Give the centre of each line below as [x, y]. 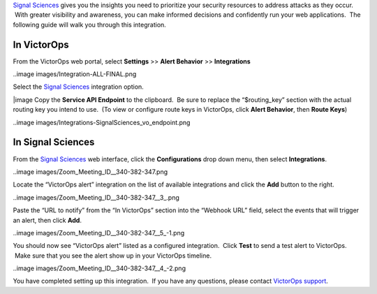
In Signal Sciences [54, 142]
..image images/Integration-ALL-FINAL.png [75, 74]
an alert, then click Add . [47, 220]
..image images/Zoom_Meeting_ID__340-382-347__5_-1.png [99, 233]
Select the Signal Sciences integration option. [79, 87]
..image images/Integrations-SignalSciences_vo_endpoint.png [102, 122]
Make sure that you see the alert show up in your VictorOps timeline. [113, 256]
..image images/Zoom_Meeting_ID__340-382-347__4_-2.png [99, 268]
